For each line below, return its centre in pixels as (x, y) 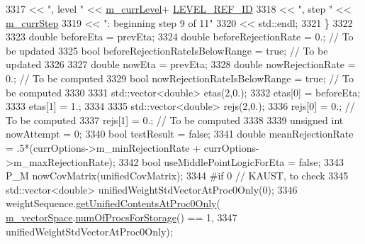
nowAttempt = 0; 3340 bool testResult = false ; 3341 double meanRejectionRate (180, 134)
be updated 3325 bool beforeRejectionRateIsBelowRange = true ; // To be (167, 50)
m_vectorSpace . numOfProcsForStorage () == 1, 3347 (122, 217)
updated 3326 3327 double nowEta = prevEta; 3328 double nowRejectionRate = (181, 64)
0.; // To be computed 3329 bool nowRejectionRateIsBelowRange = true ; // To (180, 78)
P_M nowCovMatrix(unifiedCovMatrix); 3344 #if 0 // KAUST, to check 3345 (177, 176)
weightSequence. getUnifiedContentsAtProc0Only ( (113, 203)
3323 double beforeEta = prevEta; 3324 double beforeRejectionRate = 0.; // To (180, 37)
